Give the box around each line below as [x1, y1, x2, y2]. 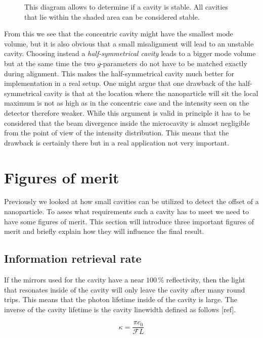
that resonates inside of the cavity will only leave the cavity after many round [4, 284, 245, 295]
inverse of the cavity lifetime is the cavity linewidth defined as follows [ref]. [4, 304, 236, 314]
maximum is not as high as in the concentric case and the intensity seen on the [4, 98, 249, 108]
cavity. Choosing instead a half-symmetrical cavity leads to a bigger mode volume [4, 48, 256, 59]
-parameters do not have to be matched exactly [101, 58, 247, 68]
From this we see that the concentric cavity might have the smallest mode [4, 28, 233, 39]
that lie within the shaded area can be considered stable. [24, 11, 200, 22]
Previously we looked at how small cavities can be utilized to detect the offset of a [4, 196, 259, 207]
